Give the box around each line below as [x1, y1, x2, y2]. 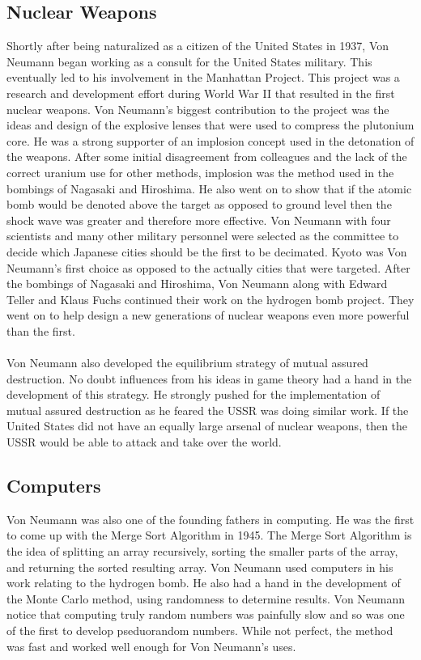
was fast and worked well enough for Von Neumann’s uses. [6, 637, 296, 654]
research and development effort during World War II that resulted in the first [6, 84, 395, 101]
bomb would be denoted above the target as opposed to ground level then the [6, 196, 392, 213]
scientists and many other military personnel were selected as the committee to [6, 227, 399, 244]
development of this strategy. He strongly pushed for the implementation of [6, 386, 381, 403]
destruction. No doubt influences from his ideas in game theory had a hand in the [6, 370, 412, 387]
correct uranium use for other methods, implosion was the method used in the [6, 163, 394, 180]
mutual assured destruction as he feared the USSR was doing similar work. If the [6, 401, 409, 418]
